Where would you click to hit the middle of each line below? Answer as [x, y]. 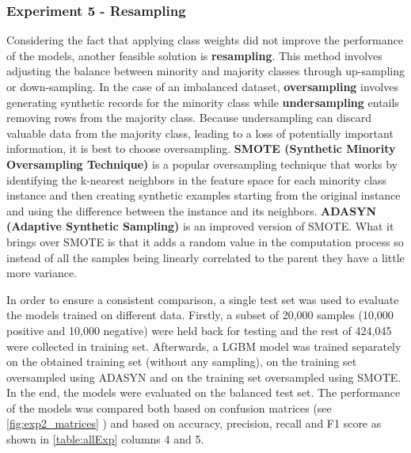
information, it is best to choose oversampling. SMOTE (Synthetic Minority [201, 148]
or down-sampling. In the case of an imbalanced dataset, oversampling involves [202, 86]
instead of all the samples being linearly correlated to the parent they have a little [205, 257]
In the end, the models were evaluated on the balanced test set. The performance [204, 392]
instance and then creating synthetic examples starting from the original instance [204, 195]
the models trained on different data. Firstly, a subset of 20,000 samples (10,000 [200, 315]
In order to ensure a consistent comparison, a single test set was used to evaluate [203, 299]
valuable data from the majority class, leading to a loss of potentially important [200, 133]
